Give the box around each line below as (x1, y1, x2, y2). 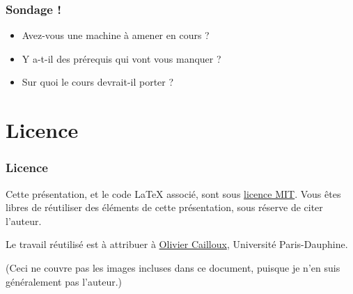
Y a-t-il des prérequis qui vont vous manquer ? (22, 51, 221, 65)
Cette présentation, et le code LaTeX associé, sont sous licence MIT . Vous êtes (6, 186, 341, 201)
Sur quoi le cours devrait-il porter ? (22, 75, 174, 89)
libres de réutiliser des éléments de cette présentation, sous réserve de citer (6, 200, 323, 215)
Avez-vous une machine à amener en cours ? (22, 28, 210, 42)
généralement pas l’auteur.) (6, 274, 122, 288)
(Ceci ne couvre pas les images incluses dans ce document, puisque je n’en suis (6, 260, 340, 274)
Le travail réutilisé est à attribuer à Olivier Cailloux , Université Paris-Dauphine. (6, 237, 348, 252)
